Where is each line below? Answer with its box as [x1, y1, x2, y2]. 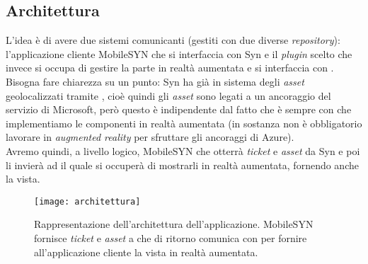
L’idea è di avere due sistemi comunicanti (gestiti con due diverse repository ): [6, 33, 340, 47]
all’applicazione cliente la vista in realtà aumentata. [34, 244, 258, 259]
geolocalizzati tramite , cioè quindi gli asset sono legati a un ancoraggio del [6, 88, 331, 103]
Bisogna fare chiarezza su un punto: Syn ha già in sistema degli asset [6, 74, 304, 88]
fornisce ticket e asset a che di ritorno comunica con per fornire [34, 230, 307, 245]
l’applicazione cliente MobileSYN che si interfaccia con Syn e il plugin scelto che [6, 46, 352, 61]
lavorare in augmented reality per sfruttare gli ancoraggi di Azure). [6, 130, 294, 144]
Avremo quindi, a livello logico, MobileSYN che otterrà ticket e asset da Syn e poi [6, 143, 360, 158]
